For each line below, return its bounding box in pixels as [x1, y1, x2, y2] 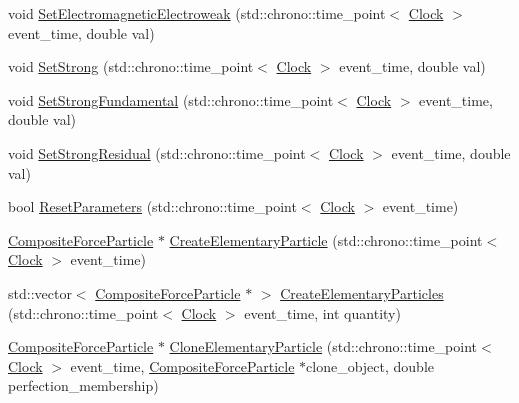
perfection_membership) [8, 375, 159, 396]
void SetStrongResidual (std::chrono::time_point [8, 142, 306, 163]
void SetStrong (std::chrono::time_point [8, 56, 254, 77]
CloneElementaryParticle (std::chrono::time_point [169, 336, 478, 357]
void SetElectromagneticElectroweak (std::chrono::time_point [8, 3, 386, 23]
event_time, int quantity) [244, 302, 401, 323]
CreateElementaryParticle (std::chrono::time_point [169, 229, 483, 250]
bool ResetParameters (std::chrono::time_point [8, 196, 297, 217]
